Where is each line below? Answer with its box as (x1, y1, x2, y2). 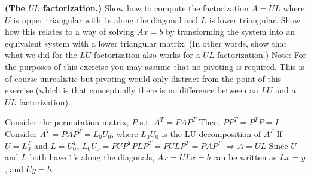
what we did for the (5, 48, 77, 61)
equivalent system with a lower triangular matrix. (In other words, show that (5, 37, 287, 49)
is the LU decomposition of (161, 127, 261, 139)
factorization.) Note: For (217, 48, 306, 61)
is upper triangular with (13, 13, 102, 26)
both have (29, 151, 66, 163)
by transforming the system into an (165, 25, 295, 38)
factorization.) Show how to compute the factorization (42, 2, 249, 14)
